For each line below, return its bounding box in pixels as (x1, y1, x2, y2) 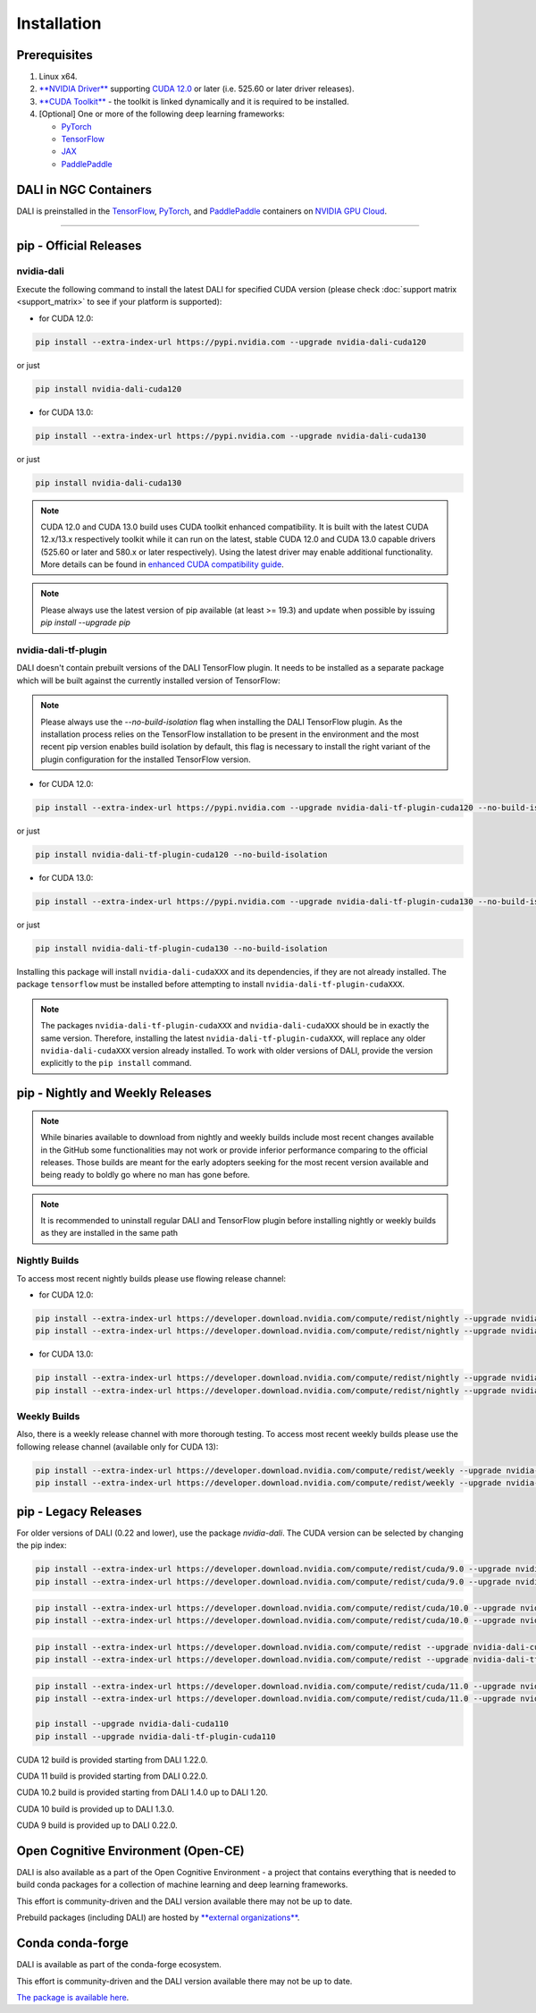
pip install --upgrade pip (40, 617, 131, 628)
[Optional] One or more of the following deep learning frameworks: (38, 108, 285, 120)
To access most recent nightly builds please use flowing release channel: (16, 1273, 286, 1283)
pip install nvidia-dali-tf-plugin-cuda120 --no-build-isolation (35, 850, 328, 860)
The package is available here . (16, 1992, 130, 2002)
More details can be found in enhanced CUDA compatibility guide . (40, 559, 285, 570)
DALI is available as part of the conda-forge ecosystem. (16, 1959, 222, 1970)
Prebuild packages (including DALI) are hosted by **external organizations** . (16, 1912, 300, 1923)
